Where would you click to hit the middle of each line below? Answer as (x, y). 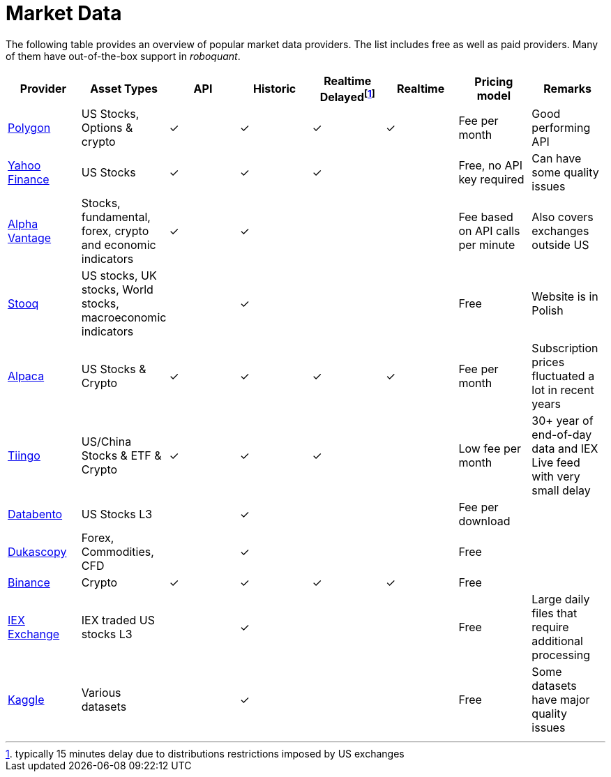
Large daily (561, 599)
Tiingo (24, 456)
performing (561, 128)
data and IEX (565, 449)
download (484, 521)
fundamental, (116, 217)
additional (557, 641)
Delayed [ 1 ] (347, 96)
